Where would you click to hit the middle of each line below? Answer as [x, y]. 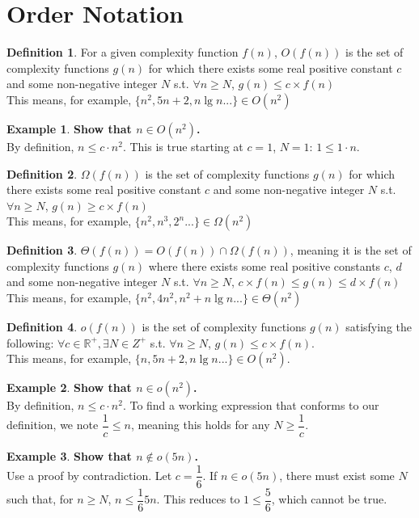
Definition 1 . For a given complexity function [123, 52]
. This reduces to [198, 499]
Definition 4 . [42, 327]
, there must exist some [337, 475]
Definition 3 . [42, 250]
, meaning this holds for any [200, 425]
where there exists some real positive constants [265, 265]
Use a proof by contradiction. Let [89, 475]
